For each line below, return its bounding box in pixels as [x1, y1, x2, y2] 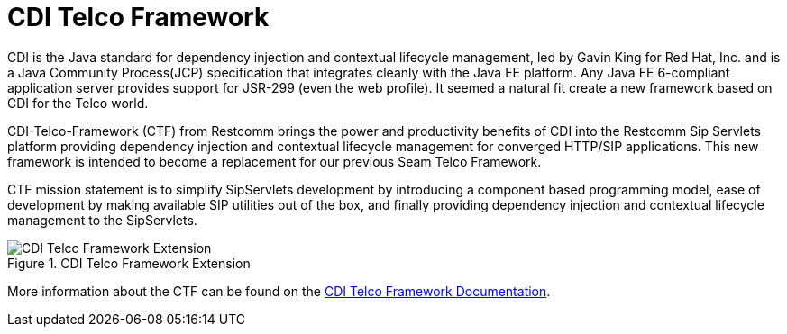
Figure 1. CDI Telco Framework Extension [7, 255, 251, 271]
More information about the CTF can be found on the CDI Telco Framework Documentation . [7, 283, 551, 299]
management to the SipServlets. [7, 212, 197, 228]
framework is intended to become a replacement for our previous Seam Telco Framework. [7, 153, 542, 169]
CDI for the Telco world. [7, 95, 149, 111]
